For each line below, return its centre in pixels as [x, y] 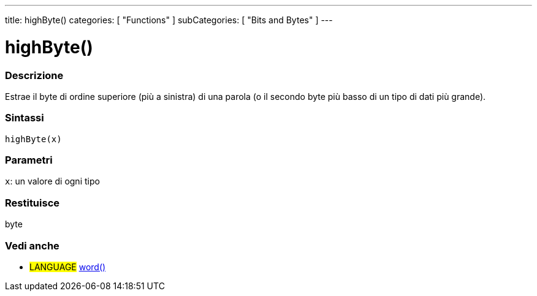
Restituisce [32, 203]
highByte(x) [33, 139]
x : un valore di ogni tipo [52, 181]
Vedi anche [32, 245]
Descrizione [34, 75]
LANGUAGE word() [68, 267]
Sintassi [25, 118]
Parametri [29, 160]
